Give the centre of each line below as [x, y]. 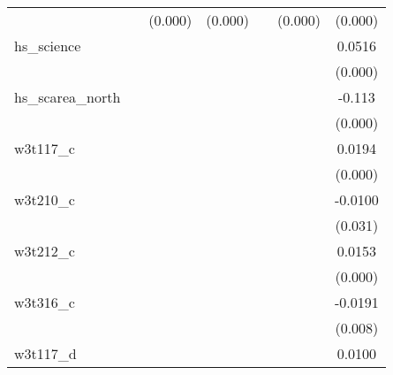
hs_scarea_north [68, 97]
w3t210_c [45, 199]
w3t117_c [45, 148]
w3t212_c [45, 251]
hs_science [48, 46]
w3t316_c [45, 302]
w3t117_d [45, 353]
